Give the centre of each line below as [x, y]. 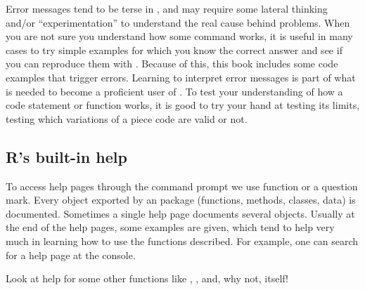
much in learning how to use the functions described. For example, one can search [182, 240]
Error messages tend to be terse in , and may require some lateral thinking [167, 8]
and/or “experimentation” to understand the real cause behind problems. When [178, 22]
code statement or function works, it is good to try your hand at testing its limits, [183, 105]
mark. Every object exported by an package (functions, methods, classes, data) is [181, 200]
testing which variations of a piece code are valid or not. [127, 118]
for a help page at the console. [71, 255]
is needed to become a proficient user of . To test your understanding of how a [174, 91]
